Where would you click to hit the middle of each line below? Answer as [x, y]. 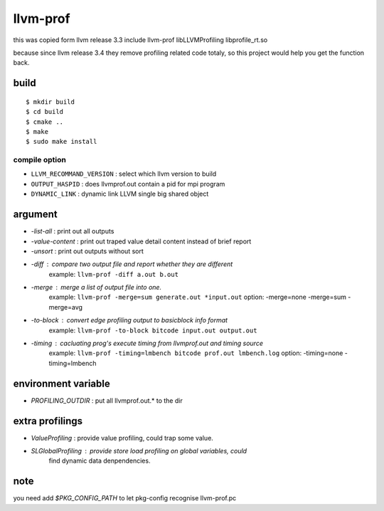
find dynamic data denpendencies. [100, 461]
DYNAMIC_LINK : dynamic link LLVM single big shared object [120, 194]
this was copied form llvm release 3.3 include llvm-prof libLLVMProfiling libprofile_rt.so [140, 40]
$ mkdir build [50, 102]
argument [36, 215]
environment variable [62, 383]
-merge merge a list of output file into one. [96, 288]
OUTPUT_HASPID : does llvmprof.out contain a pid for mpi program [128, 184]
